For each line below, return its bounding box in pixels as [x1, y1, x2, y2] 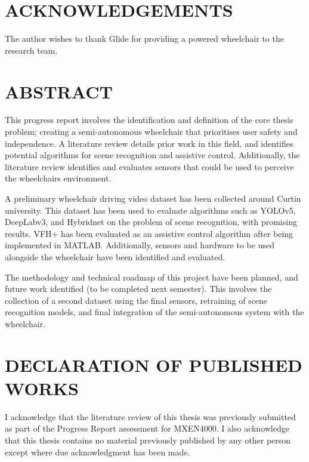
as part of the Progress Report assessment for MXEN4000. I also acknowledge [5, 422, 289, 435]
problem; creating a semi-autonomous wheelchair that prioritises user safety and [5, 125, 298, 138]
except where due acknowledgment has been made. [5, 445, 190, 458]
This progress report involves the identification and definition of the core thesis [5, 113, 293, 126]
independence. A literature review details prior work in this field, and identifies [5, 137, 293, 149]
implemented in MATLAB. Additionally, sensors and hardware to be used [5, 239, 274, 251]
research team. [5, 44, 58, 56]
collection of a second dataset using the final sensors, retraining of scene [5, 294, 268, 306]
